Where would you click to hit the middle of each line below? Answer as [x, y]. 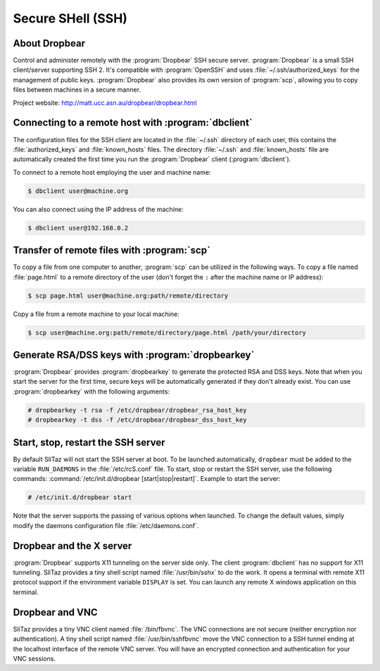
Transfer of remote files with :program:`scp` [112, 250]
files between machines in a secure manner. [77, 90]
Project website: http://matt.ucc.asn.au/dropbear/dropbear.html [105, 103]
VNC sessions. [34, 658]
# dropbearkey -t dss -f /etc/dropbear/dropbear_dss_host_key [137, 420]
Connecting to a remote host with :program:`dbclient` [133, 123]
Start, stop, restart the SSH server [89, 443]
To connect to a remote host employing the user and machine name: [112, 172]
